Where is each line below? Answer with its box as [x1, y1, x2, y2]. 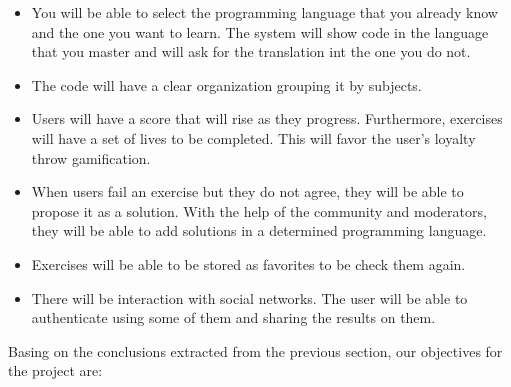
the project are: [8, 360, 103, 381]
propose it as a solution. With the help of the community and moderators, [31, 200, 487, 221]
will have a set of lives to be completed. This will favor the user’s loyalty [31, 127, 476, 148]
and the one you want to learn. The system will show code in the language [31, 21, 489, 42]
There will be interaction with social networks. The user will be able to [31, 287, 468, 308]
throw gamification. [31, 147, 151, 168]
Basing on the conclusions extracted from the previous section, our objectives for [8, 340, 503, 361]
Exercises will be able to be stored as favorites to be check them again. [31, 253, 466, 274]
